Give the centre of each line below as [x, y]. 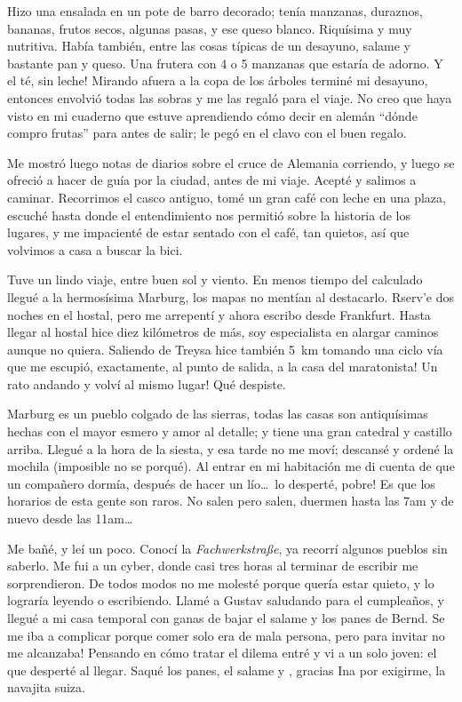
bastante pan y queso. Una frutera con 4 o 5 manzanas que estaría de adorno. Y [225, 63]
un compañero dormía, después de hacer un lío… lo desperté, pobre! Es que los [221, 483]
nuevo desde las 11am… [70, 519]
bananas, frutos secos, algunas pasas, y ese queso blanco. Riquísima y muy [210, 28]
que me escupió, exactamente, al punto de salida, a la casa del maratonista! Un [223, 367]
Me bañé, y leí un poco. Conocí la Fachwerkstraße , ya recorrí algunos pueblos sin [227, 548]
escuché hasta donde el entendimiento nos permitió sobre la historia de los [209, 215]
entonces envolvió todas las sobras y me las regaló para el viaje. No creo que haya [230, 97]
